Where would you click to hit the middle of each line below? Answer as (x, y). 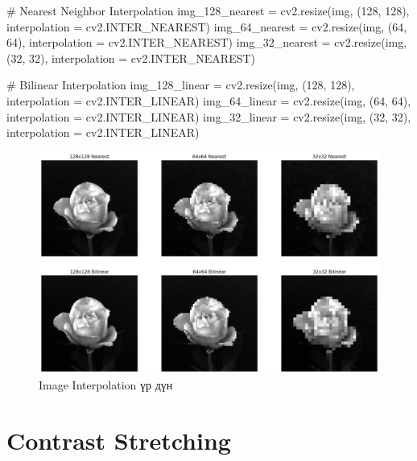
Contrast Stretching (119, 440)
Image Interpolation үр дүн (106, 385)
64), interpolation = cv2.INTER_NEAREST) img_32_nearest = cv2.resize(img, (207, 42)
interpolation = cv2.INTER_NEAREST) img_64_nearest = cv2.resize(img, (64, (207, 26)
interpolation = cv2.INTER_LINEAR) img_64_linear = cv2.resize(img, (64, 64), (209, 100)
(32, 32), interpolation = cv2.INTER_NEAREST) (131, 58)
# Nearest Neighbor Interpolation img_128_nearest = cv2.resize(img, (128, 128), (208, 10)
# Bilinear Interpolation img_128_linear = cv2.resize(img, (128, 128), (181, 85)
